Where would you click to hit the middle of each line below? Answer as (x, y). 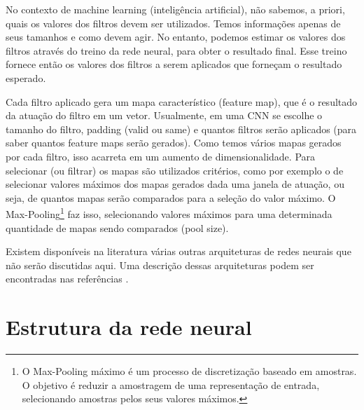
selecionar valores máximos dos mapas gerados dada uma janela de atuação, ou (175, 184)
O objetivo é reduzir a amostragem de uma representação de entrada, (171, 384)
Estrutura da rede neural (129, 327)
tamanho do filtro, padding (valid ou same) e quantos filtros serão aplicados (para (181, 129)
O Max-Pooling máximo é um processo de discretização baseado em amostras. (189, 371)
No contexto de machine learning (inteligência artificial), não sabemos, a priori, (175, 9)
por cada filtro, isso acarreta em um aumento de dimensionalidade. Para (161, 156)
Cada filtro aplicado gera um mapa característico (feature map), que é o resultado (182, 101)
